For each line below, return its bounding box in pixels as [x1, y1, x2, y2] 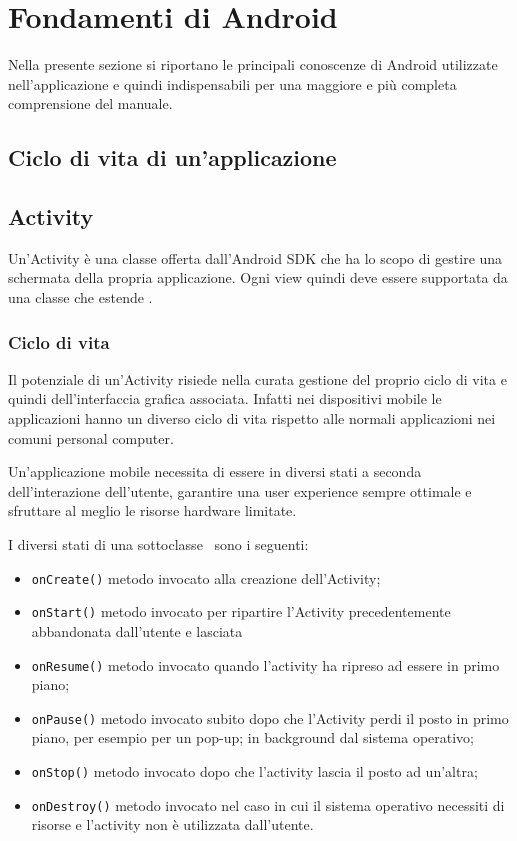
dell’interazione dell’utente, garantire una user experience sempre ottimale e [8, 480, 472, 501]
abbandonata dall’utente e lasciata [31, 620, 243, 641]
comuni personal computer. [8, 427, 174, 448]
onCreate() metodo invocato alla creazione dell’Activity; [31, 567, 381, 588]
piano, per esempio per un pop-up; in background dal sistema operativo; [31, 727, 475, 748]
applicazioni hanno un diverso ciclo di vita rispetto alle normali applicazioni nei [8, 408, 496, 429]
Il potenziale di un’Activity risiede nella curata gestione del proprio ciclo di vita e [8, 368, 507, 389]
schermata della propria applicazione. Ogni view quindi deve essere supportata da [8, 267, 508, 288]
